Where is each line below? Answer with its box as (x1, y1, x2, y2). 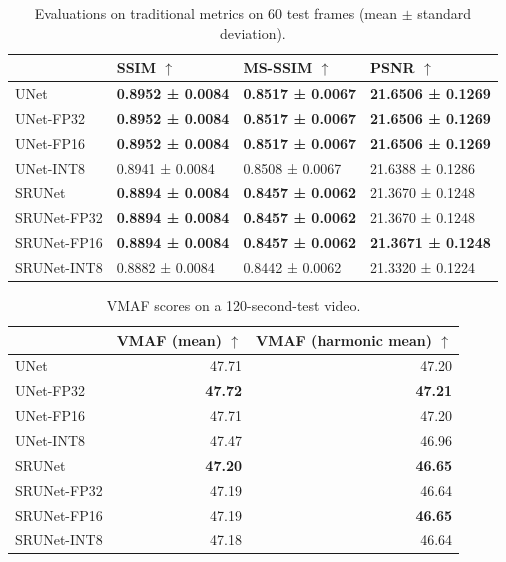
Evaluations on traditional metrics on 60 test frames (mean (34, 3, 397, 23)
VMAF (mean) (116, 329, 222, 350)
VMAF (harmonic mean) (256, 329, 432, 350)
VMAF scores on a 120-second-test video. (106, 295, 361, 316)
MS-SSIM (243, 57, 313, 78)
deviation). (220, 22, 286, 43)
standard (417, 3, 472, 23)
